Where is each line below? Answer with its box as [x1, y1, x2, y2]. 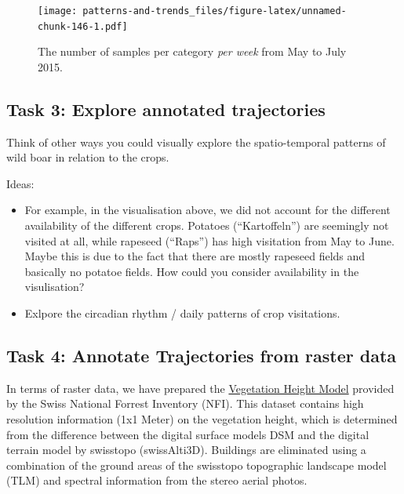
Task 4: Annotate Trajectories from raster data [6, 343, 397, 368]
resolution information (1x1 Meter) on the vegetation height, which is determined [6, 411, 398, 427]
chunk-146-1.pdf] [38, 20, 128, 32]
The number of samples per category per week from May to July [38, 43, 347, 60]
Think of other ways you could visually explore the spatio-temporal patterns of [6, 133, 386, 150]
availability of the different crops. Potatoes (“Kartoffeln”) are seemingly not [24, 217, 389, 234]
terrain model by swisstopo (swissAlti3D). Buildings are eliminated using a [6, 441, 366, 458]
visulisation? [24, 278, 85, 295]
